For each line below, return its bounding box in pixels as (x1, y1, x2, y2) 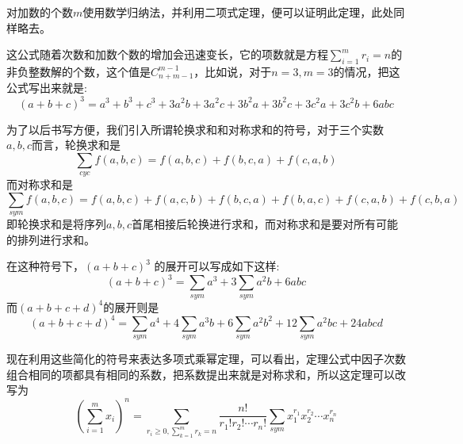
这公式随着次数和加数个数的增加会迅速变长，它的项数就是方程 (6, 46, 328, 63)
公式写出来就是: (6, 79, 87, 96)
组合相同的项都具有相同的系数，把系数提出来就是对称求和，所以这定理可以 (6, 366, 395, 382)
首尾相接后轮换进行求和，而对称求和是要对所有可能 (131, 216, 398, 232)
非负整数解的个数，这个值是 (6, 63, 151, 79)
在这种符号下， (6, 258, 84, 274)
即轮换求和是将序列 (6, 216, 106, 232)
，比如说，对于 (193, 63, 272, 79)
